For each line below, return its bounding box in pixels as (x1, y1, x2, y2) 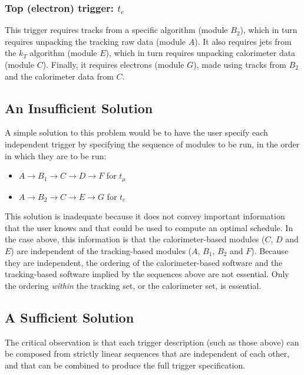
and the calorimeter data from (5, 70, 114, 82)
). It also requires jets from (194, 35, 292, 47)
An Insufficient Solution (5, 98, 153, 117)
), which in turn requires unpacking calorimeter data (105, 47, 296, 59)
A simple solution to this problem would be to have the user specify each (5, 126, 268, 139)
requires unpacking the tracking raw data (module (5, 35, 186, 47)
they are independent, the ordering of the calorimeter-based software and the (5, 256, 283, 268)
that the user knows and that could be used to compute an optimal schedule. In (5, 221, 293, 233)
